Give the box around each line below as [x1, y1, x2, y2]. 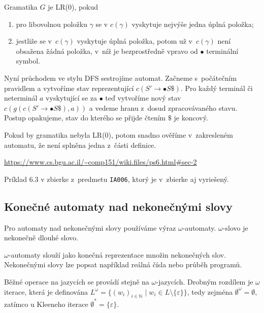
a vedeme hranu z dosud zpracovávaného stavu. [89, 102, 238, 113]
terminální [206, 45, 239, 56]
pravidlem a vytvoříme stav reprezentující [4, 82, 134, 93]
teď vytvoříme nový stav [105, 92, 181, 103]
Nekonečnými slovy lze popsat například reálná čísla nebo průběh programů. [4, 259, 242, 270]
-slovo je [222, 222, 248, 233]
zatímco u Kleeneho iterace [4, 298, 88, 309]
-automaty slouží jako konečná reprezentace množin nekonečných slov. [8, 249, 226, 260]
